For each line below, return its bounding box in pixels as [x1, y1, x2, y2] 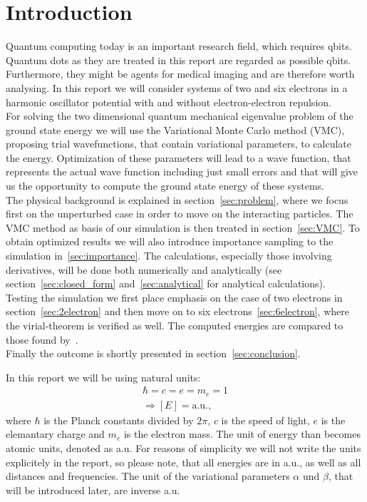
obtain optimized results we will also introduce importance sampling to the [6, 234, 334, 249]
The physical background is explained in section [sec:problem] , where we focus [6, 192, 348, 207]
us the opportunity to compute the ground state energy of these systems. [6, 178, 325, 193]
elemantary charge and [6, 426, 105, 441]
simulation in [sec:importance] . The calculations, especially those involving [6, 248, 332, 263]
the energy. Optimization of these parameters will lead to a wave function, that [6, 150, 351, 165]
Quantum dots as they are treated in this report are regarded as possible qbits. [6, 52, 351, 67]
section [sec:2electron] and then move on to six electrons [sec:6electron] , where [6, 304, 349, 319]
